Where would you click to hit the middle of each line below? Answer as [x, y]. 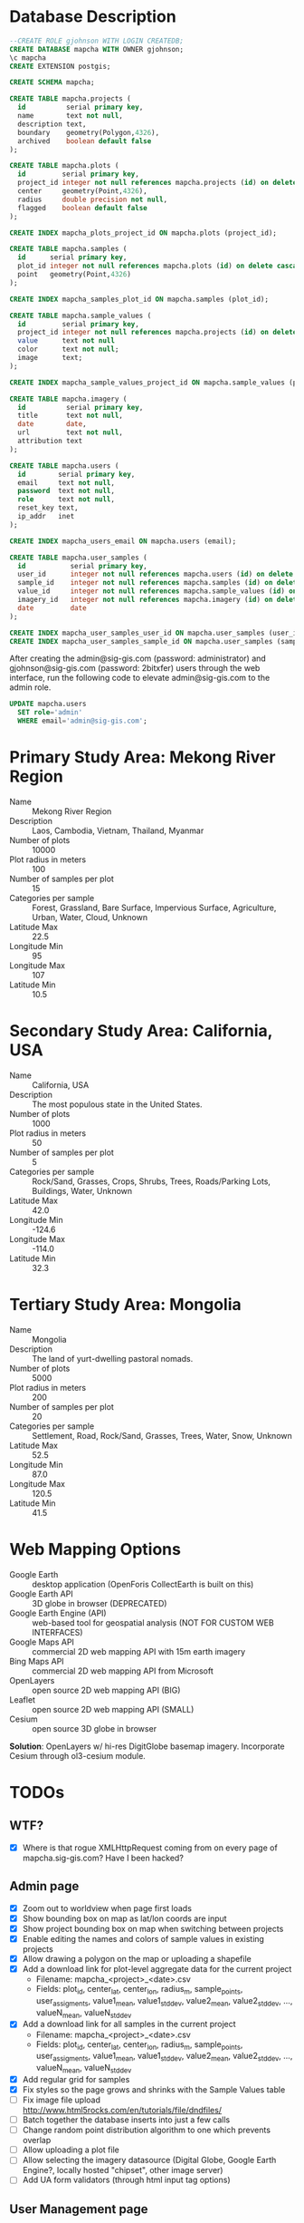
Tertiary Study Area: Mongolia [125, 1305]
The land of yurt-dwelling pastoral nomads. [113, 1358]
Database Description [93, 17]
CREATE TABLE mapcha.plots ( [64, 166]
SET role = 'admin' [50, 713]
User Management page [79, 2209]
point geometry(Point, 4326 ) [74, 275]
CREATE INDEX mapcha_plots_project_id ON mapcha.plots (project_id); [143, 233]
